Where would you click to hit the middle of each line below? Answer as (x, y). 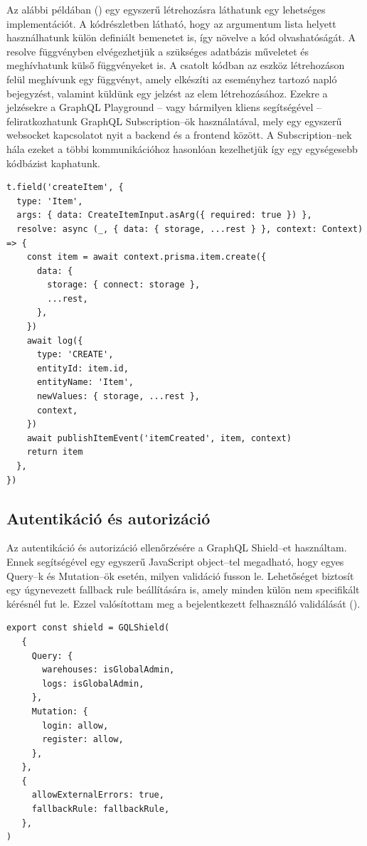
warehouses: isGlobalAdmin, (108, 670)
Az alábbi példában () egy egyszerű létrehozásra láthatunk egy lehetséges (166, 9)
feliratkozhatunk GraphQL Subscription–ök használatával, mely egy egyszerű (174, 121)
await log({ (55, 340)
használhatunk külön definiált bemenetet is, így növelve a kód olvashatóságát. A (181, 37)
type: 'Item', (50, 201)
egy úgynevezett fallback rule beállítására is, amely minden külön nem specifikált (183, 589)
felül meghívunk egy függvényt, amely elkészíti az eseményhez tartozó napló (172, 79)
